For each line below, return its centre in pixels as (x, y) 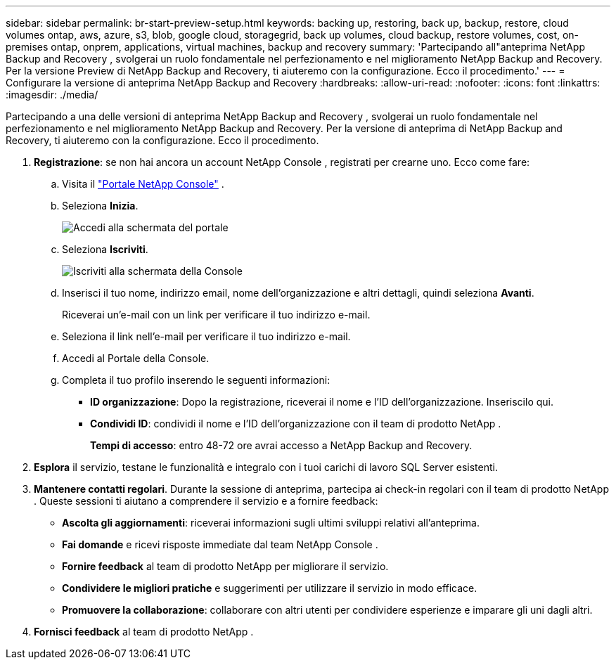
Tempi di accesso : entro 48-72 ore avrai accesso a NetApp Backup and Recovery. (281, 445)
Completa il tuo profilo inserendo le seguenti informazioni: (196, 380)
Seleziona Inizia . (100, 206)
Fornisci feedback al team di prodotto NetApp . (144, 632)
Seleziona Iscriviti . (105, 249)
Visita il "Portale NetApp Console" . (143, 184)
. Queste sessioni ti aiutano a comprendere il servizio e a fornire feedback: (206, 501)
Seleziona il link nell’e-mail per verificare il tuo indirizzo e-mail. (206, 336)
